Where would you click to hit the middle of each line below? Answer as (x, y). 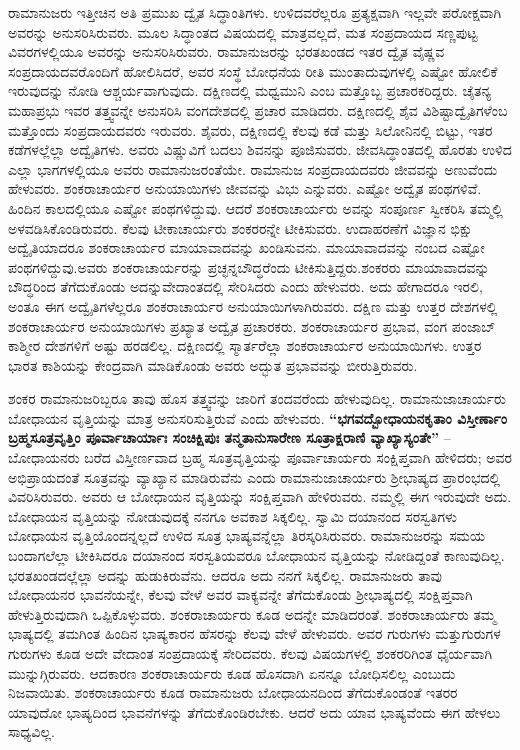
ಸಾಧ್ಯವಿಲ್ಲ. (32, 731)
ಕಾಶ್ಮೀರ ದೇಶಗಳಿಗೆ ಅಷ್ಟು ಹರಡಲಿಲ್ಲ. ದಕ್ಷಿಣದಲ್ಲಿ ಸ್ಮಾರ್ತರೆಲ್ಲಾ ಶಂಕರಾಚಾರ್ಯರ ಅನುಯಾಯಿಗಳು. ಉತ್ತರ (245, 345)
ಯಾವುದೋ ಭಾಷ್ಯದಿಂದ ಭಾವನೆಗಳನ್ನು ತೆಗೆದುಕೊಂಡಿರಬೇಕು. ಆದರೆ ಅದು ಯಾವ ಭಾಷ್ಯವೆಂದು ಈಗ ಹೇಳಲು (254, 711)
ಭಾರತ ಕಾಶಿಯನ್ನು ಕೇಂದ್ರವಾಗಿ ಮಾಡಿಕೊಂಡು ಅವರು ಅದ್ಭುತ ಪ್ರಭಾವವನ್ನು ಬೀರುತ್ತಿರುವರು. (213, 364)
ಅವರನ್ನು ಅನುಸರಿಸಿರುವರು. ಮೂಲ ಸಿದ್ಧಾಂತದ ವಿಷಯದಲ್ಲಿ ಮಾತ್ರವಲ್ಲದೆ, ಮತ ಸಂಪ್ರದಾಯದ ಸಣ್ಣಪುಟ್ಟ (243, 31)
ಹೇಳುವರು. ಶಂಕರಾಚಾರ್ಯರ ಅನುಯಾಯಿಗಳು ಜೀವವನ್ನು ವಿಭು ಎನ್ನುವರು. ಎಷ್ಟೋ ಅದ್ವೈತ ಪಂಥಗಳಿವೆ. (245, 188)
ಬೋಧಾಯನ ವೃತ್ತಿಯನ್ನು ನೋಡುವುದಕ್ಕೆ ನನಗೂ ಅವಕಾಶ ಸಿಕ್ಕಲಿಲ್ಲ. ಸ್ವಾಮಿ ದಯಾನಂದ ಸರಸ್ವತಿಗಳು (233, 515)
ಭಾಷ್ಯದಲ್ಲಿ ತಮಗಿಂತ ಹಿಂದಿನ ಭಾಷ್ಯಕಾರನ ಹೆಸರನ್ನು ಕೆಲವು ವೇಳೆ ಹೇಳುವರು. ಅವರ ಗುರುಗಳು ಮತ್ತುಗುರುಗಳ (254, 633)
